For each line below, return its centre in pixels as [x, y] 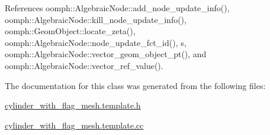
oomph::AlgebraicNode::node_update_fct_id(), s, [96, 42]
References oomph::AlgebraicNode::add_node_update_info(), [117, 8]
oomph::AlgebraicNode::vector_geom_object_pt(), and [106, 54]
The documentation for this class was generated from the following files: [135, 85]
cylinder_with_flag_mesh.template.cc [74, 125]
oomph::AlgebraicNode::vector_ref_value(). [84, 65]
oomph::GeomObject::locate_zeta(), [70, 31]
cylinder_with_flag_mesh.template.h [73, 105]
